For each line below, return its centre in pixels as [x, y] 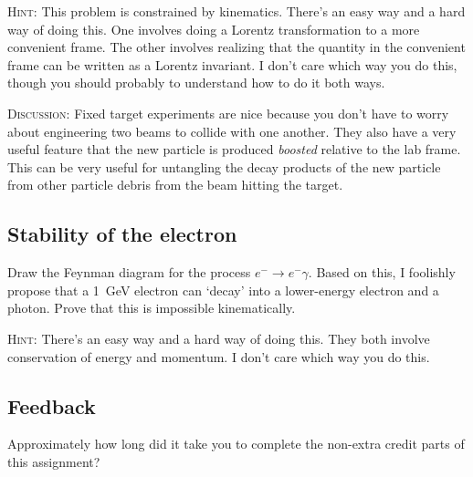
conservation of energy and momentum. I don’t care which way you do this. [219, 356]
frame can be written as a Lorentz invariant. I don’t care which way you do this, [232, 64]
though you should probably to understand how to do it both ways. [196, 83]
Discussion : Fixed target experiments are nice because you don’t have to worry [228, 113]
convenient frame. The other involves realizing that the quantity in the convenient [236, 47]
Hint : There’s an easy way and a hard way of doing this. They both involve [219, 338]
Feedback [52, 405]
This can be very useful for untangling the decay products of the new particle [224, 166]
